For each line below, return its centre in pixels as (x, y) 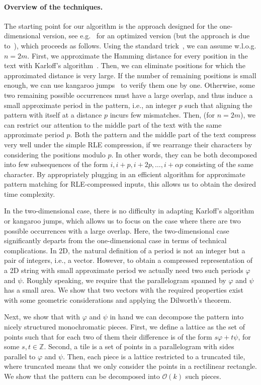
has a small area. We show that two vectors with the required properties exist (124, 290)
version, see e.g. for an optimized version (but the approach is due (146, 36)
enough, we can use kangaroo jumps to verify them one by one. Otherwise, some (129, 85)
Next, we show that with (42, 317)
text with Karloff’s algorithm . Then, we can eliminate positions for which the (125, 65)
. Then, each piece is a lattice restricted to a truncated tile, (154, 356)
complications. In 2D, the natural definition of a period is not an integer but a (125, 250)
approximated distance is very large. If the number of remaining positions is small (130, 75)
